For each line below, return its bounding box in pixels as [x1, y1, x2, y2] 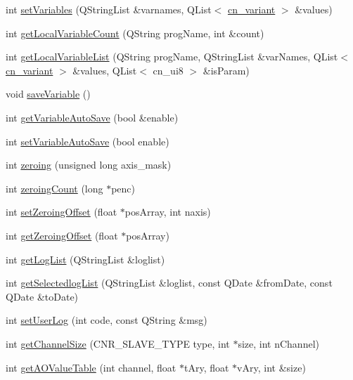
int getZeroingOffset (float [6, 228, 118, 242]
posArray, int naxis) [124, 204, 211, 219]
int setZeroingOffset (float [6, 204, 117, 219]
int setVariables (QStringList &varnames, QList [6, 2, 212, 16]
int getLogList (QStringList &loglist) [6, 251, 165, 266]
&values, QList [72, 63, 137, 77]
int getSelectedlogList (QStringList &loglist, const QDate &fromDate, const [6, 275, 333, 290]
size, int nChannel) [238, 336, 319, 350]
